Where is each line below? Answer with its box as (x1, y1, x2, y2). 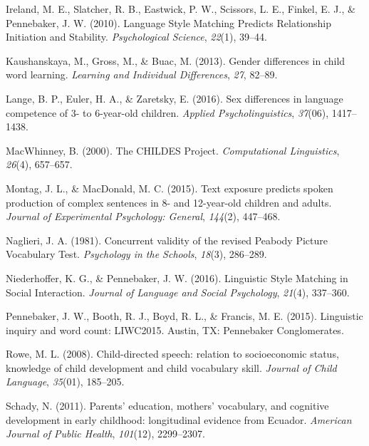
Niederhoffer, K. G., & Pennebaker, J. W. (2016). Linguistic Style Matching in (6, 270, 348, 285)
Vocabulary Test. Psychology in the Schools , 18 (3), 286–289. (6, 247, 267, 261)
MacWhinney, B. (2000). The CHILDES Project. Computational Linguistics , (6, 142, 340, 157)
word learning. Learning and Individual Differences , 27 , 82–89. (6, 67, 278, 82)
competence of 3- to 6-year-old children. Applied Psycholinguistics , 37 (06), (6, 105, 329, 120)
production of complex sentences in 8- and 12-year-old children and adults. (6, 195, 332, 209)
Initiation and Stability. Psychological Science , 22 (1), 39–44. (6, 29, 267, 44)
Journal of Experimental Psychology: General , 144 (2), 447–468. (6, 209, 281, 224)
